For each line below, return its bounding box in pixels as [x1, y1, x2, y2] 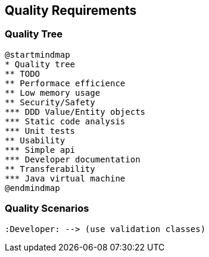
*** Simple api [5, 145, 76, 155]
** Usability [5, 135, 65, 145]
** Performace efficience [5, 78, 126, 88]
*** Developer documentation [5, 154, 141, 164]
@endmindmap [5, 183, 60, 193]
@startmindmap [5, 49, 70, 59]
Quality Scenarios [5, 202, 89, 215]
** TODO [5, 68, 40, 79]
